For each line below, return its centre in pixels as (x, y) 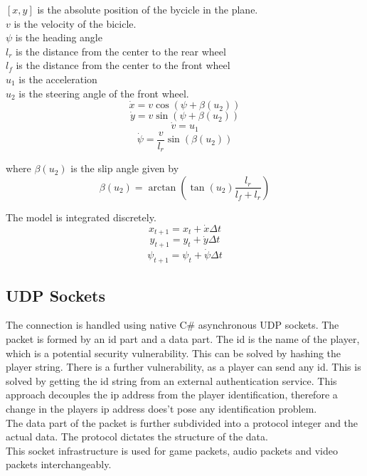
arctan (162, 187)
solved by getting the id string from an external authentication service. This (171, 380)
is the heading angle (59, 37)
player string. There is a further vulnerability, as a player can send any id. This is (183, 367)
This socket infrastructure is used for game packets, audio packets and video (172, 450)
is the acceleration (58, 79)
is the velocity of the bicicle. (75, 23)
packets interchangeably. (59, 464)
